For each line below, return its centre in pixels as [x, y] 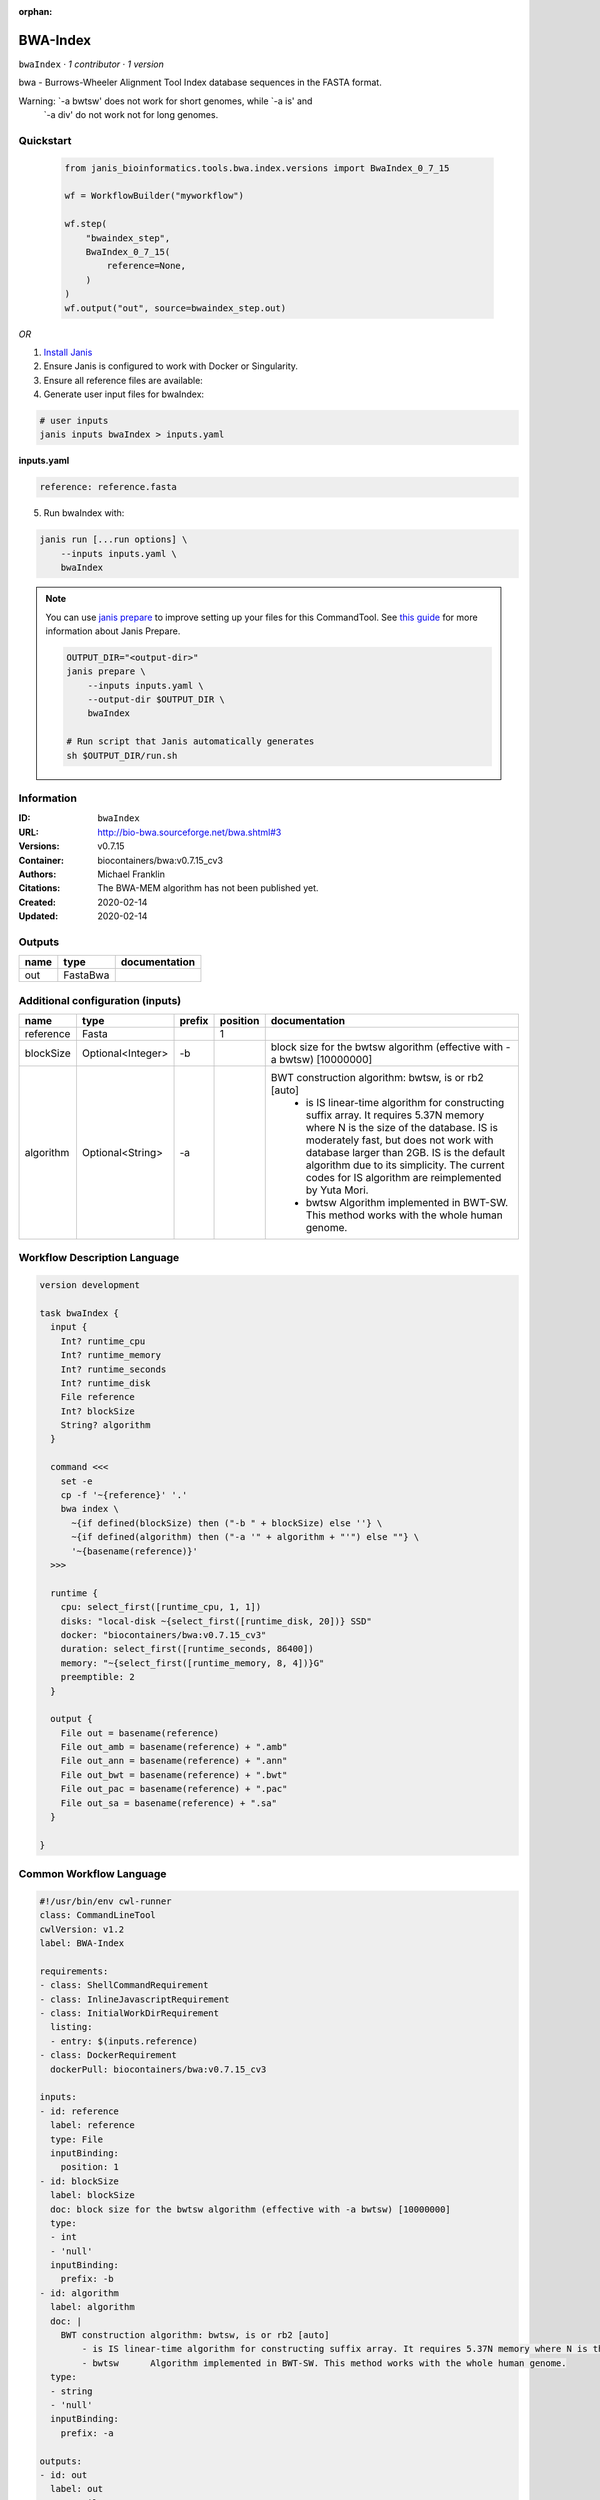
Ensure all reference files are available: [123, 380]
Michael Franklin [131, 874]
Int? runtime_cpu [103, 1341]
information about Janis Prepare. [113, 631]
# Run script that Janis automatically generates [190, 741]
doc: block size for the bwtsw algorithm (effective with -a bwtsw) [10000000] [251, 2209]
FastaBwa [86, 975]
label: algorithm [92, 2307]
